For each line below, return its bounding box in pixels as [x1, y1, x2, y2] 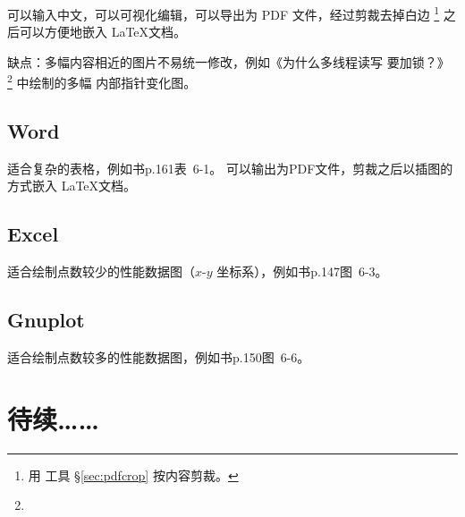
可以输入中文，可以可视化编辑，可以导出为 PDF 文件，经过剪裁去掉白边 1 [7, 3, 440, 23]
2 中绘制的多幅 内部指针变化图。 [7, 71, 197, 92]
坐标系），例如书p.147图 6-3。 [216, 262, 388, 281]
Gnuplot [7, 306, 85, 334]
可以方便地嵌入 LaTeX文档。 [19, 22, 187, 41]
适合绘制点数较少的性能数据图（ [7, 262, 195, 281]
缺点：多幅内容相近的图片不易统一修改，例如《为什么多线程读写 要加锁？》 [7, 52, 450, 71]
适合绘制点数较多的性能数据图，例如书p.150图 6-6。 [7, 348, 310, 367]
